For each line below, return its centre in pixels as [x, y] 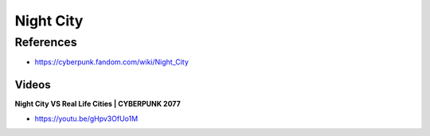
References [46, 42]
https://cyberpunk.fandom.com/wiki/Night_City [111, 62]
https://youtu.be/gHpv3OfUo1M [86, 119]
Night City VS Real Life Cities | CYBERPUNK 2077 [98, 104]
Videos [33, 85]
